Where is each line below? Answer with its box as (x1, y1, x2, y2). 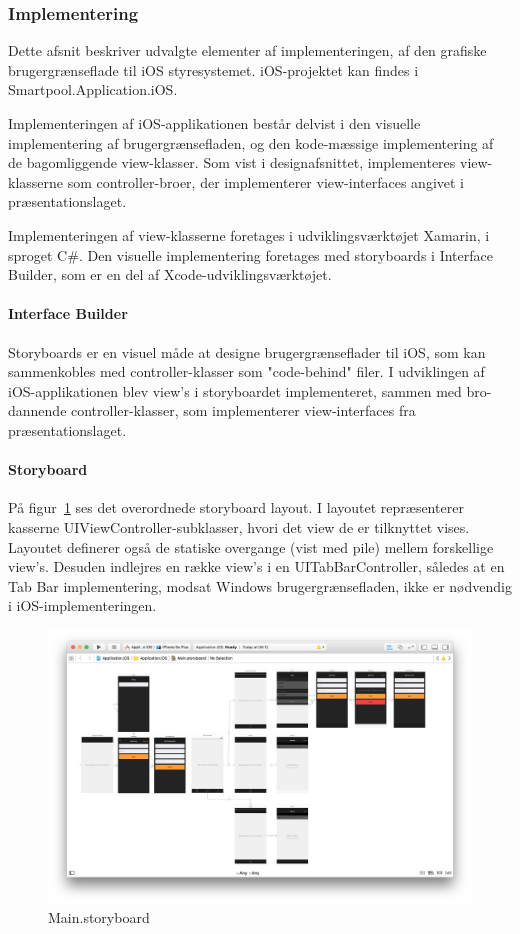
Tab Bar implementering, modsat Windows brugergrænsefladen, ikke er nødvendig (8, 575, 512, 596)
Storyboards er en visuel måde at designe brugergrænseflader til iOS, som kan (8, 341, 486, 362)
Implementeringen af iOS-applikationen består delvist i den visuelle (8, 113, 421, 133)
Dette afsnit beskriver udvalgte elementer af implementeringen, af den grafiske (8, 40, 487, 61)
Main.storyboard (48, 907, 150, 928)
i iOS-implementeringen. (8, 595, 157, 616)
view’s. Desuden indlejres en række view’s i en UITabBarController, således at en (8, 556, 505, 577)
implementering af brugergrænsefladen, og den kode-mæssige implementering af (8, 132, 494, 153)
